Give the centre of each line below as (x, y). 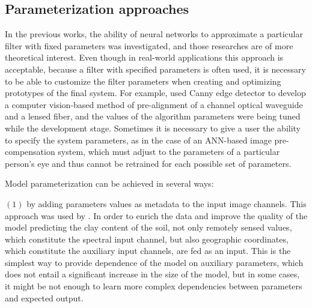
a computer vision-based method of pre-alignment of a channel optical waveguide (154, 104)
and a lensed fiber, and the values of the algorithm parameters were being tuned (153, 116)
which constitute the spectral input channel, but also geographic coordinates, (147, 239)
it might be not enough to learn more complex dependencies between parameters (154, 286)
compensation (30, 152)
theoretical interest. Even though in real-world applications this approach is (144, 57)
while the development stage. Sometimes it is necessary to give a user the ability (153, 128)
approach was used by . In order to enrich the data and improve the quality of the (156, 215)
